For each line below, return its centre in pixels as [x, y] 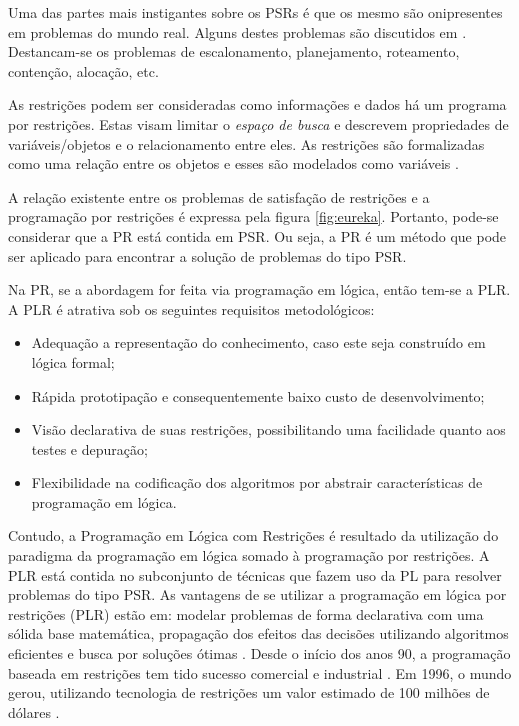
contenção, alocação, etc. [83, 70]
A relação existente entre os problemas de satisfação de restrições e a [219, 196]
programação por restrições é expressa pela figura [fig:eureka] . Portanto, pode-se [253, 216]
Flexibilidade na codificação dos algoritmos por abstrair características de [257, 482]
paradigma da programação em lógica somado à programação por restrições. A [249, 555]
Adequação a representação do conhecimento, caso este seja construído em [258, 342]
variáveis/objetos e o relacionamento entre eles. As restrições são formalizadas [246, 143]
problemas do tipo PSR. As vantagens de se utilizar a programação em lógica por [257, 594]
